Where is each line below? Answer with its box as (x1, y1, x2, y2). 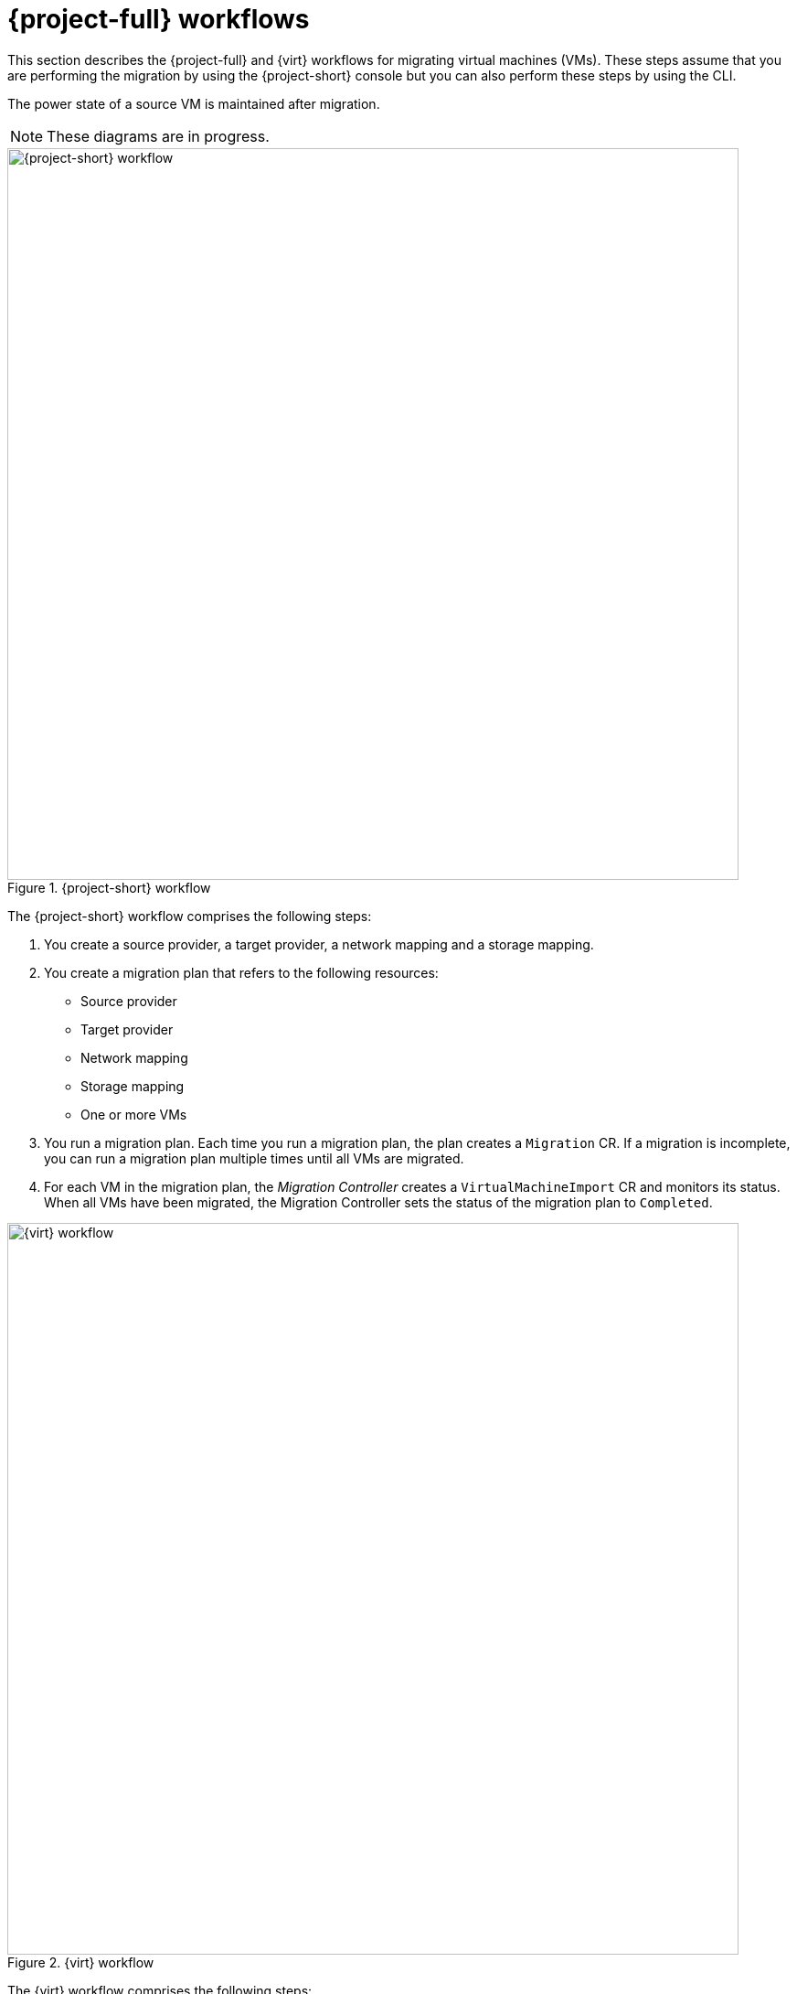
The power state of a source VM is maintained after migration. (7, 95, 380, 112)
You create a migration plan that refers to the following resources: (44, 964, 439, 981)
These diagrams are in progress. (47, 126, 270, 145)
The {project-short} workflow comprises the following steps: (7, 907, 372, 924)
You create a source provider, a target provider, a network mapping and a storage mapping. (44, 936, 594, 952)
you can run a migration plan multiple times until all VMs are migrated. (44, 1150, 464, 1166)
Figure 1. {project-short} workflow (7, 879, 211, 895)
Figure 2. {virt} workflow (7, 1954, 154, 1970)
